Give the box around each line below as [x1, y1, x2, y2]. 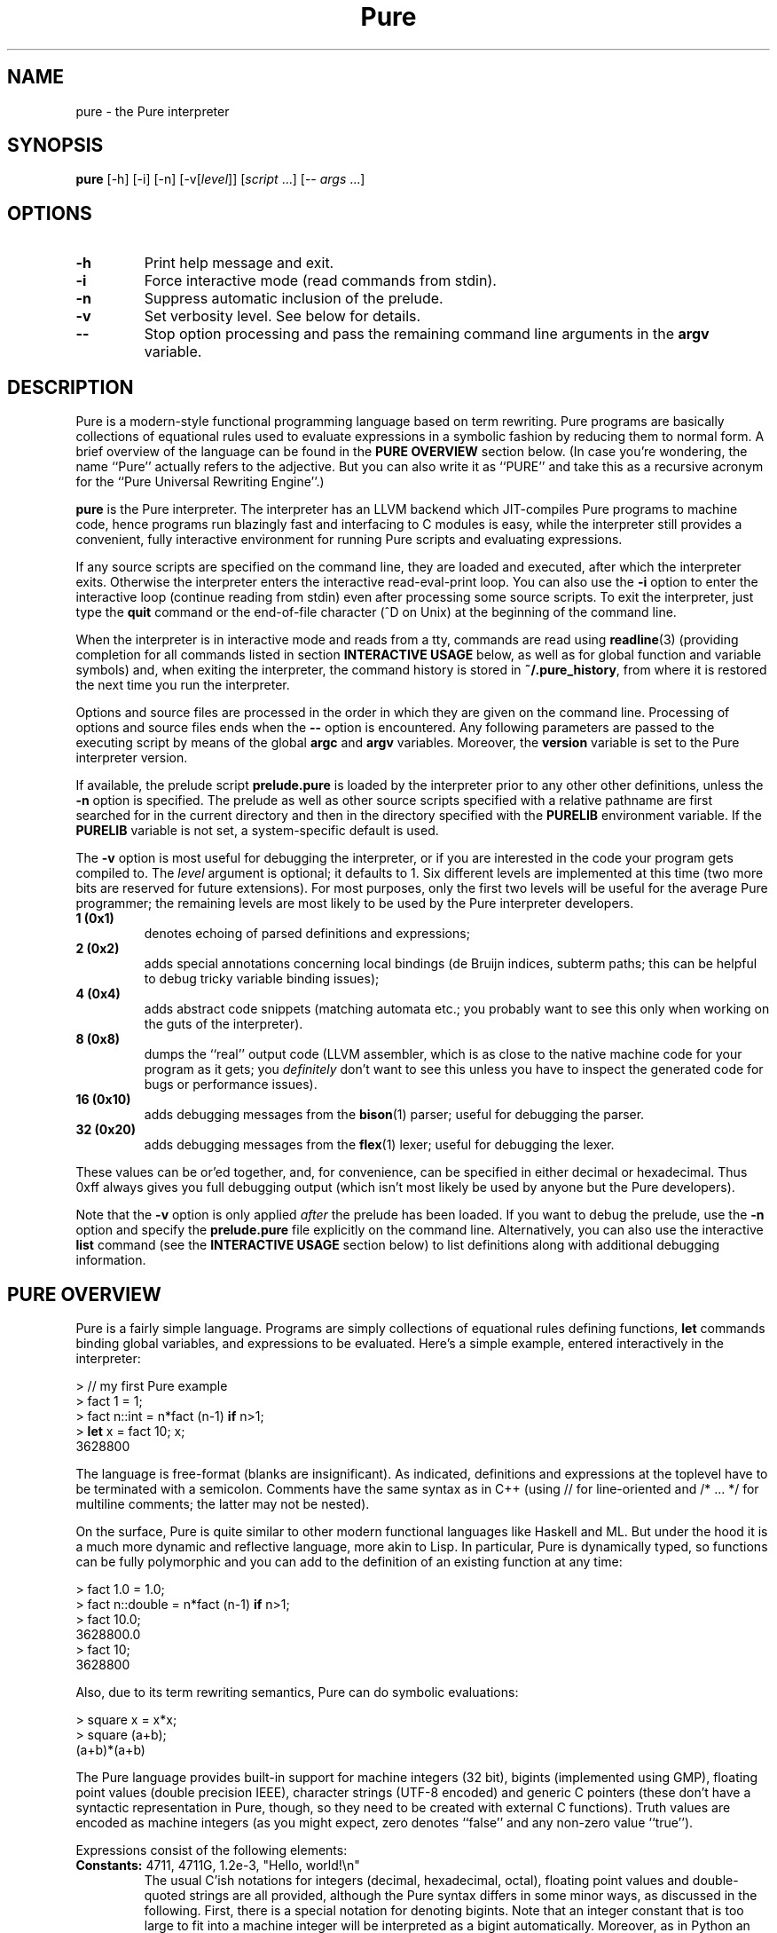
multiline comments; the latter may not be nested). [75, 1495, 370, 1511]
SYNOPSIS [7, 134, 104, 157]
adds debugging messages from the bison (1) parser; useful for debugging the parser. [144, 1107, 645, 1123]
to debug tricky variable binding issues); [144, 971, 380, 987]
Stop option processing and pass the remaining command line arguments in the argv [144, 325, 710, 343]
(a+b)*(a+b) [75, 1741, 145, 1757]
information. [75, 1252, 146, 1268]
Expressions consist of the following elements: [75, 1842, 348, 1858]
